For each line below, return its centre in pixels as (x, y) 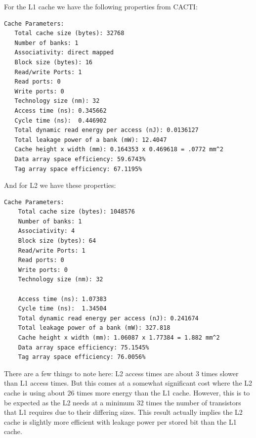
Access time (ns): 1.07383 (62, 299)
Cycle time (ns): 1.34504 (62, 309)
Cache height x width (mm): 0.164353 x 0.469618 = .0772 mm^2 (119, 150)
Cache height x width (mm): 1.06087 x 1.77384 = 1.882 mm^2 (119, 338)
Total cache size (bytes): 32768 (69, 33)
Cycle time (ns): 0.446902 (61, 120)
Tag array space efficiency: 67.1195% (78, 169)
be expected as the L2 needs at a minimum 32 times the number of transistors (123, 402)
